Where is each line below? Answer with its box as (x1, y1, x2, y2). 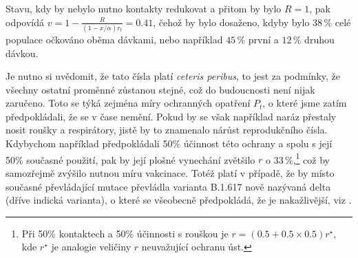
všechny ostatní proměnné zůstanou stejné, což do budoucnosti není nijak (6, 82, 315, 96)
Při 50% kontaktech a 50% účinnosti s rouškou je (21, 226, 229, 240)
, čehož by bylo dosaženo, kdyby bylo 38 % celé (153, 14, 351, 29)
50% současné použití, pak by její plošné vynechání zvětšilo (6, 152, 255, 166)
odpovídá (6, 14, 45, 29)
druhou (304, 32, 335, 46)
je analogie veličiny (51, 239, 131, 254)
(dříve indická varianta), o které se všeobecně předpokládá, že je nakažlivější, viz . (6, 193, 352, 207)
